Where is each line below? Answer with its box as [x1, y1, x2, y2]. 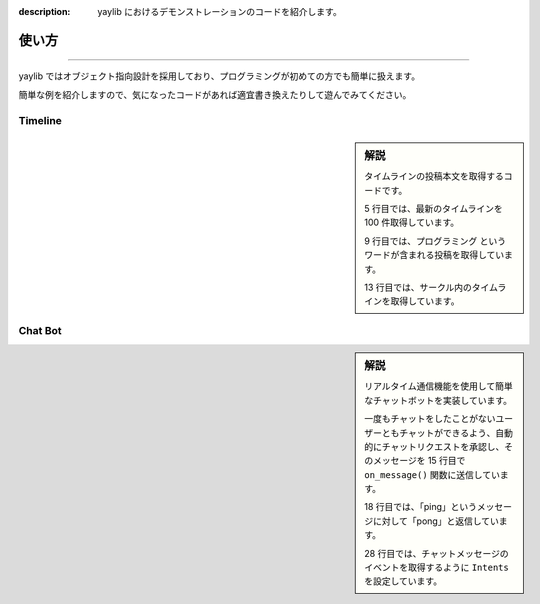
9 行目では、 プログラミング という [364, 235, 507, 247]
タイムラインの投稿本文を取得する [364, 170, 505, 182]
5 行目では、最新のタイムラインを [364, 202, 504, 214]
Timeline [18, 113, 62, 127]
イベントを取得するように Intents [364, 561, 509, 574]
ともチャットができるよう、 [381, 426, 496, 439]
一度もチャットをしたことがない [364, 413, 496, 425]
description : [18, 6, 71, 17]
